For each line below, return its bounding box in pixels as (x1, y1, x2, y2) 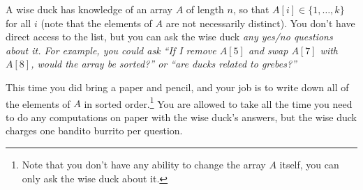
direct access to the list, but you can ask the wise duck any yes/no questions (6, 29, 333, 44)
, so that (232, 2, 269, 16)
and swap (248, 42, 288, 57)
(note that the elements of (40, 15, 152, 30)
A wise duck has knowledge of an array (6, 2, 172, 16)
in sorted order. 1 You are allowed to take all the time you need (84, 94, 353, 111)
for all (6, 15, 31, 30)
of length (186, 2, 224, 16)
